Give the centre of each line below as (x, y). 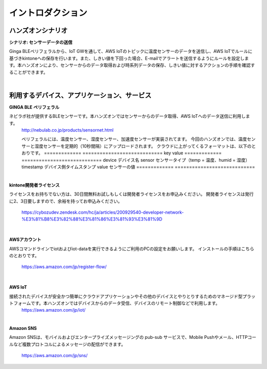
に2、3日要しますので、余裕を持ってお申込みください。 (66, 201)
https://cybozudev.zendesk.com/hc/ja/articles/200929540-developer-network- (103, 212)
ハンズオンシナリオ (38, 30)
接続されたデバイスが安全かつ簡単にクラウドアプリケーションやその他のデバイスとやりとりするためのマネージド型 (126, 296)
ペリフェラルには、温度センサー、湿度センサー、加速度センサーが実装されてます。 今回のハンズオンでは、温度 (134, 139)
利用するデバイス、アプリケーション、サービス (80, 95)
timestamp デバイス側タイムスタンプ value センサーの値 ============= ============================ (138, 167)
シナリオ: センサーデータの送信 (41, 43)
